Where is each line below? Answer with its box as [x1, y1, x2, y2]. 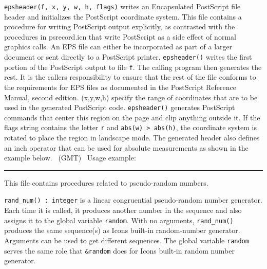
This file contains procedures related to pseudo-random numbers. [4, 177, 208, 188]
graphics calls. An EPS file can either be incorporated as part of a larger [4, 41, 233, 52]
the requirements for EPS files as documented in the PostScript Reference [4, 81, 236, 92]
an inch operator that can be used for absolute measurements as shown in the [4, 142, 249, 153]
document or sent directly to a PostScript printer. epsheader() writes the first [4, 51, 252, 62]
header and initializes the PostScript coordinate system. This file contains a [4, 11, 242, 22]
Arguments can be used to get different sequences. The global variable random [4, 235, 249, 245]
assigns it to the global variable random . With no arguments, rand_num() [4, 214, 234, 225]
